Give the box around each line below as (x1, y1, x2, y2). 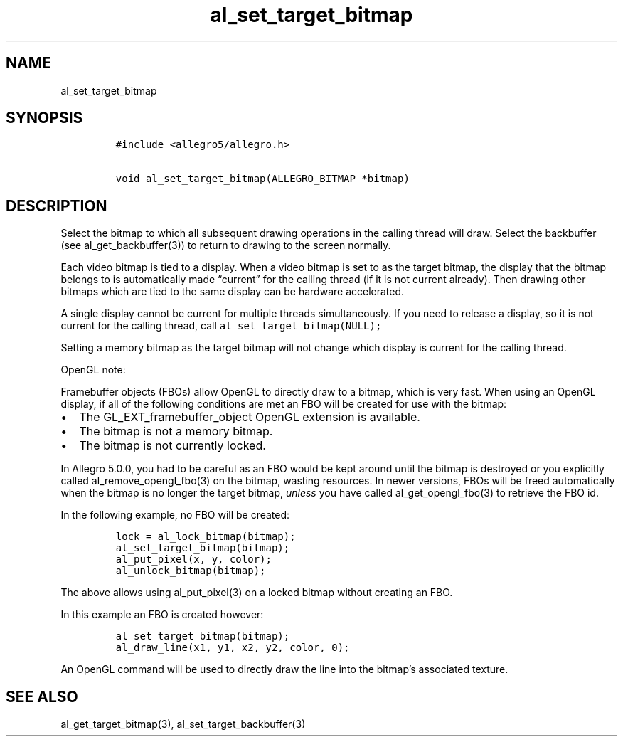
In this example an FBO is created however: (60, 608, 264, 621)
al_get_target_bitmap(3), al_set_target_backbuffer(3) (60, 718, 306, 731)
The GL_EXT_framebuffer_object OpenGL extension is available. (79, 410, 420, 425)
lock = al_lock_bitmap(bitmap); (115, 531, 296, 543)
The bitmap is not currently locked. (79, 438, 266, 453)
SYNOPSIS (6, 109, 83, 127)
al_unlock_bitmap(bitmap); (115, 565, 266, 577)
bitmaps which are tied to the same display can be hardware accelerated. (60, 285, 405, 298)
